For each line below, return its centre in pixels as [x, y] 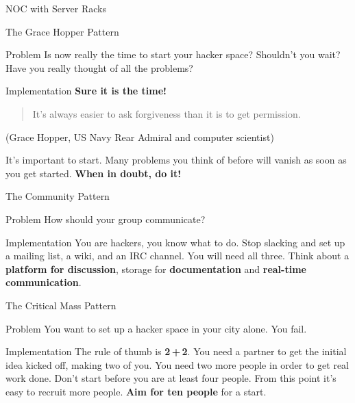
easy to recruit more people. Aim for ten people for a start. [136, 391]
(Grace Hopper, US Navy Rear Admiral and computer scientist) [140, 136]
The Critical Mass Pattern [61, 305]
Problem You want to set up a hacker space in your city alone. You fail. [156, 328]
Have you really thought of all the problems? [99, 67]
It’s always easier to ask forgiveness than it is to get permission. [167, 113]
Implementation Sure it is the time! [86, 91]
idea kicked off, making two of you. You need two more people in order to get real [177, 364]
